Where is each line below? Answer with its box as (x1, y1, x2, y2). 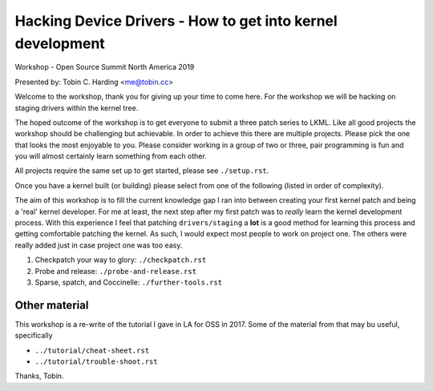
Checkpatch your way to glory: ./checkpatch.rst (34, 255, 207, 264)
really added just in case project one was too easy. (14, 240, 183, 250)
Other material (14, 298, 89, 312)
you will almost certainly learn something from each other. (14, 151, 208, 161)
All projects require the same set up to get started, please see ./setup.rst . (14, 166, 269, 175)
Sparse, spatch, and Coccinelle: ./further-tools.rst (34, 277, 223, 287)
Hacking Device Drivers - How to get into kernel (14, 12, 338, 30)
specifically (14, 331, 53, 341)
